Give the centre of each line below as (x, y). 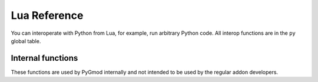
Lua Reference (47, 15)
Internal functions (44, 58)
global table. (26, 41)
